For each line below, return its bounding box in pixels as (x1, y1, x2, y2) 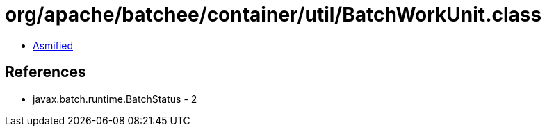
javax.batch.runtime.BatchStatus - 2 (33, 92, 197, 105)
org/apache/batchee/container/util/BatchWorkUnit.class (5, 3, 542, 26)
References (5, 63, 86, 81)
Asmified (33, 39, 74, 51)
